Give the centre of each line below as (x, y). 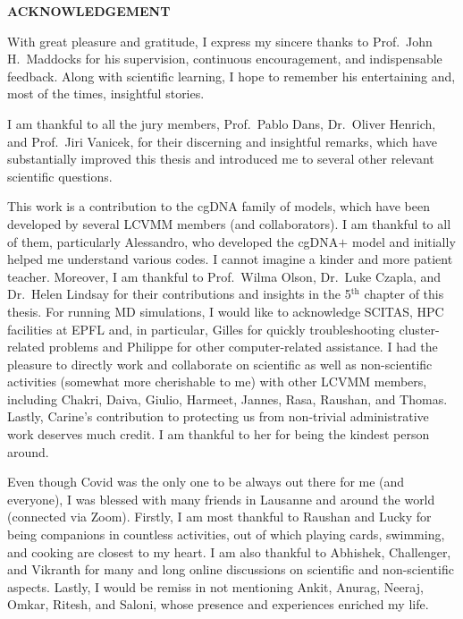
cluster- (419, 329)
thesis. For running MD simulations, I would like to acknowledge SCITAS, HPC (226, 311)
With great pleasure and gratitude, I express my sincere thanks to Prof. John (220, 41)
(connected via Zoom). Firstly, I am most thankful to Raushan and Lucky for (219, 517)
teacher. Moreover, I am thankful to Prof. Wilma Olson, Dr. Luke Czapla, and (224, 276)
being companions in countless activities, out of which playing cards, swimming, (226, 534)
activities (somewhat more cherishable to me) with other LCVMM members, (217, 382)
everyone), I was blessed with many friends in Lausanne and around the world (221, 499)
